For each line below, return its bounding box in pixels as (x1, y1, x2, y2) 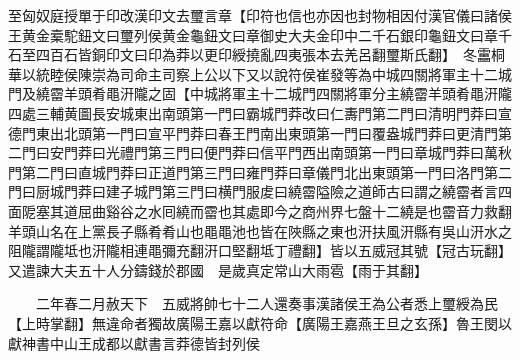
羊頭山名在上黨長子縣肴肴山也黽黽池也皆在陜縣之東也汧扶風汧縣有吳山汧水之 (8, 220, 512, 241)
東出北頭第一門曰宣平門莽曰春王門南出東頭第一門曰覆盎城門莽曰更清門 (35, 122, 498, 143)
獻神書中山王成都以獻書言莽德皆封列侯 (8, 332, 260, 353)
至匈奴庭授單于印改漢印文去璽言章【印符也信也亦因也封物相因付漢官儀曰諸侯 (8, 5, 512, 25)
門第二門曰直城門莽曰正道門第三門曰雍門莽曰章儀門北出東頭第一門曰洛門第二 (8, 161, 512, 182)
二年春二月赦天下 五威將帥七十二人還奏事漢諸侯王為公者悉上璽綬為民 (35, 293, 498, 314)
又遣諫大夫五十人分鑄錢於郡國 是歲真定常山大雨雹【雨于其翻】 (8, 259, 428, 280)
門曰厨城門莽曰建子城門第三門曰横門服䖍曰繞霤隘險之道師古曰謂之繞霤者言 (8, 181, 498, 202)
